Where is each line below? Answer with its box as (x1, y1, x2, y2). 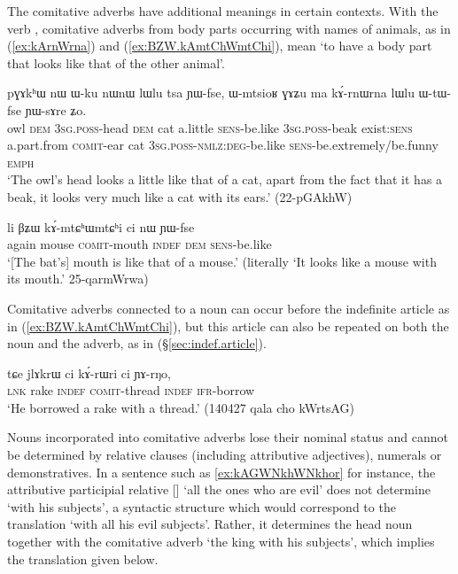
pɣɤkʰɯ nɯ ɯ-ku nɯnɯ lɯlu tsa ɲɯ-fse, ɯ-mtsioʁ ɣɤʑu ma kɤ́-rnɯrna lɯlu (7, 83, 415, 102)
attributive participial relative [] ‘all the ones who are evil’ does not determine (7, 480, 431, 499)
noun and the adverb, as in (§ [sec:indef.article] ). (7, 334, 267, 353)
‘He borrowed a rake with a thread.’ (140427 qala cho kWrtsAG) (7, 398, 354, 416)
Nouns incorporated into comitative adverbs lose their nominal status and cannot (7, 428, 448, 446)
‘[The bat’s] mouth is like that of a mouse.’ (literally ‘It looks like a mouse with (7, 252, 437, 270)
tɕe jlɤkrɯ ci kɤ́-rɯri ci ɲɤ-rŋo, (7, 363, 171, 382)
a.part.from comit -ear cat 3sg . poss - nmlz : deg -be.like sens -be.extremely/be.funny (7, 136, 439, 154)
